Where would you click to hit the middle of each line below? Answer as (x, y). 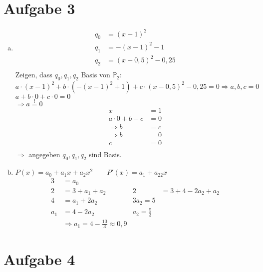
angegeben (44, 154)
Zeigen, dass (34, 75)
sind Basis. (105, 154)
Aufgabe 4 (39, 259)
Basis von (96, 75)
